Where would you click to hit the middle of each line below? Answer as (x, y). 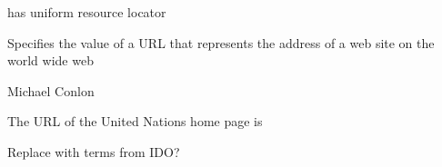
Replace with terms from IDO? (94, 151)
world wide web (50, 60)
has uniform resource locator (87, 12)
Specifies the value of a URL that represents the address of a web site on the (221, 42)
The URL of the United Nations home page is (135, 121)
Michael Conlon (51, 90)
